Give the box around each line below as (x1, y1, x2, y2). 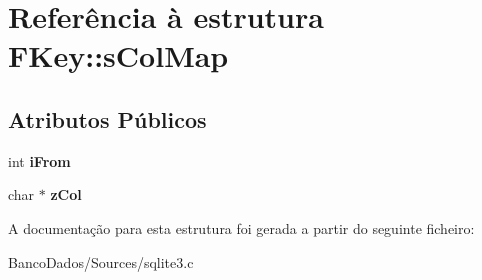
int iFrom (8, 150, 71, 171)
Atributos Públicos (8, 103, 207, 134)
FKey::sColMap (8, 35, 229, 76)
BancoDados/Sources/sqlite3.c (8, 251, 194, 272)
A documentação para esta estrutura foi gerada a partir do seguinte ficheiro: (8, 217, 475, 238)
